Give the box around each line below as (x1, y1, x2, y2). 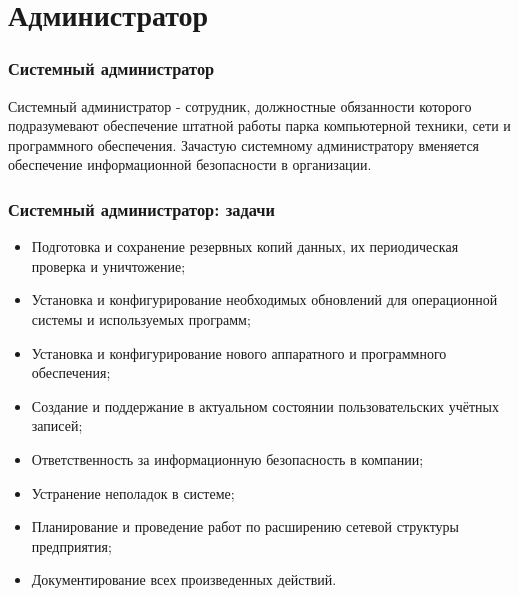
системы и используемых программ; (31, 308, 251, 329)
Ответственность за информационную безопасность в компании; (31, 448, 424, 469)
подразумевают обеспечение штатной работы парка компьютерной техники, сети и (8, 115, 511, 136)
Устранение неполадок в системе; (31, 482, 235, 503)
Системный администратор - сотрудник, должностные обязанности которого (8, 95, 472, 116)
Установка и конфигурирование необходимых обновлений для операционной (31, 289, 498, 310)
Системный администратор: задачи (8, 196, 275, 221)
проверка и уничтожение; (31, 255, 186, 276)
